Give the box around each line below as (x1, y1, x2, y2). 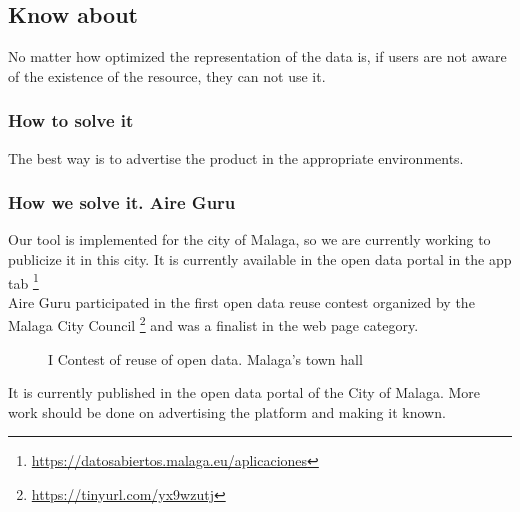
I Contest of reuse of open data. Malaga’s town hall (48, 348, 363, 369)
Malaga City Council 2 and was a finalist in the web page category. (8, 312, 419, 336)
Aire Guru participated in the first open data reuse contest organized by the (8, 291, 475, 312)
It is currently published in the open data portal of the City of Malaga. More (8, 382, 481, 403)
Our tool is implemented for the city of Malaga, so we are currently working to (8, 229, 491, 250)
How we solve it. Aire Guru (8, 190, 236, 215)
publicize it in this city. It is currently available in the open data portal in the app (8, 249, 512, 270)
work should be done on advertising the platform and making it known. (8, 401, 446, 422)
